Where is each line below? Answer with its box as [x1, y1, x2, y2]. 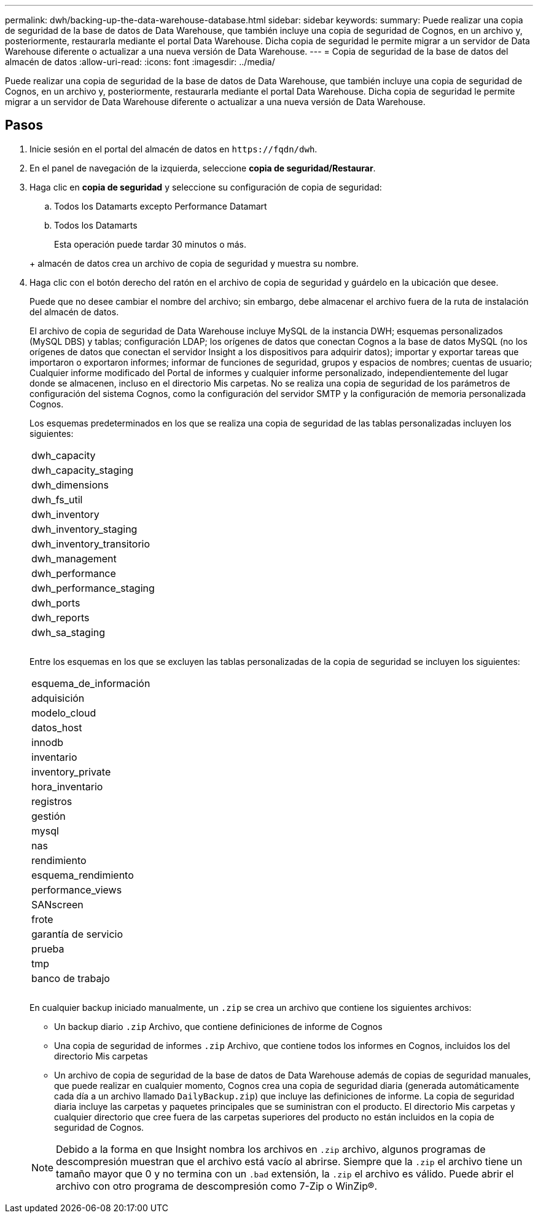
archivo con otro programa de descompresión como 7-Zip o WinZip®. [56, 1179, 378, 1192]
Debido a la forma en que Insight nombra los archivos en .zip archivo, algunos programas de [56, 1142, 486, 1155]
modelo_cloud [31, 706, 96, 719]
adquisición [31, 691, 85, 704]
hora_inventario [31, 780, 103, 793]
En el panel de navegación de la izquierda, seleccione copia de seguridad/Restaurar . [29, 162, 376, 173]
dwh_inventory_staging [31, 522, 138, 535]
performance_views [31, 883, 122, 896]
